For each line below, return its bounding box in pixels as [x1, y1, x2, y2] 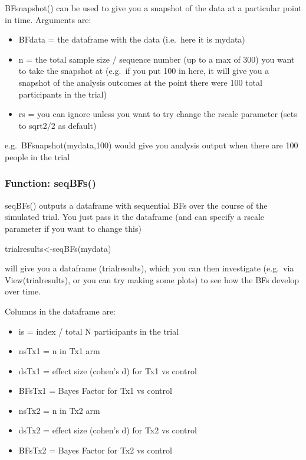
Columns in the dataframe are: [5, 304, 116, 317]
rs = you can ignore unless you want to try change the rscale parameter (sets [18, 108, 297, 120]
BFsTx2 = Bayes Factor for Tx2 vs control [18, 444, 172, 456]
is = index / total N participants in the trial [18, 325, 179, 337]
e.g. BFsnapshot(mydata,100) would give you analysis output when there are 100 [5, 139, 298, 151]
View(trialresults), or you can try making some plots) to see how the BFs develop [5, 273, 300, 286]
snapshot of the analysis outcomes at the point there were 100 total [18, 76, 262, 88]
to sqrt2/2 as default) [18, 119, 97, 131]
